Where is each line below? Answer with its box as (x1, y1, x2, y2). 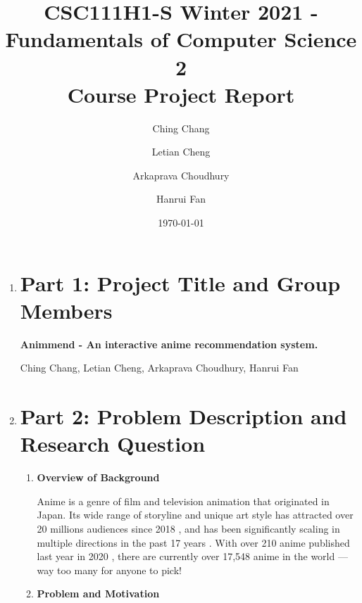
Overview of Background (37, 470, 160, 485)
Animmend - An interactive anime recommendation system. (20, 336, 318, 351)
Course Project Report (67, 80, 295, 108)
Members (20, 296, 113, 324)
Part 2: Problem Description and (20, 402, 347, 431)
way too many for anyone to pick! (37, 562, 182, 577)
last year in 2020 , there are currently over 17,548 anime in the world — (37, 549, 348, 564)
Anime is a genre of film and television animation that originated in (37, 493, 330, 508)
